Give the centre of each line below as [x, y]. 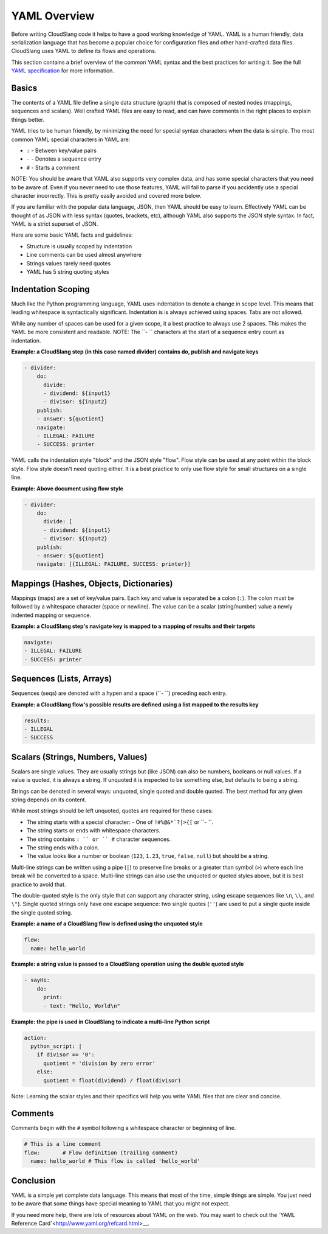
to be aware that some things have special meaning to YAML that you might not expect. [121, 1204]
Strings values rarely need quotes [69, 263]
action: [35, 1038]
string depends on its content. [49, 800]
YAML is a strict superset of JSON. [55, 224]
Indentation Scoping [51, 289]
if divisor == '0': [66, 1055]
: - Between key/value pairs [62, 150]
